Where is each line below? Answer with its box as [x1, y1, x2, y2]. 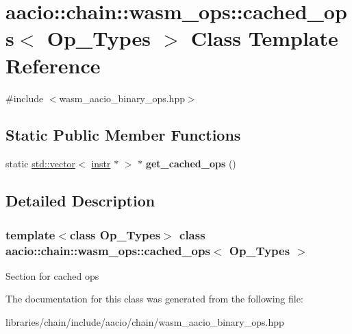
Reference [5, 51, 101, 79]
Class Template [190, 24, 338, 52]
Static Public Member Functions [5, 124, 241, 145]
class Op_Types [69, 226, 161, 243]
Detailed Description [5, 190, 155, 211]
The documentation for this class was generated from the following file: [5, 291, 303, 306]
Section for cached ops [5, 268, 99, 283]
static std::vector [5, 156, 76, 171]
